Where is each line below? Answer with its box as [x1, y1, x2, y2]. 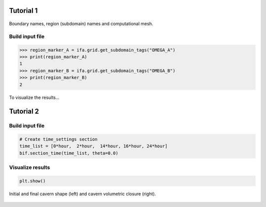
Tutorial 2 [9, 107, 39, 116]
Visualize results [9, 164, 50, 171]
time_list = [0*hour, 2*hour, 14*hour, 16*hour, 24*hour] [19, 143, 168, 149]
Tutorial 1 [9, 6, 38, 15]
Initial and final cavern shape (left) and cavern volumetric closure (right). [9, 191, 156, 197]
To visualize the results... [9, 94, 60, 100]
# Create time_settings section [19, 136, 98, 142]
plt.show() [19, 178, 46, 184]
